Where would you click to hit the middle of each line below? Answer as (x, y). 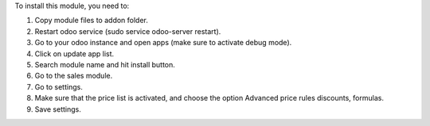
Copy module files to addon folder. (92, 21)
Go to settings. (59, 86)
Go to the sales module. (74, 76)
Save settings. (58, 109)
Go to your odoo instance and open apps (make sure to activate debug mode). (163, 43)
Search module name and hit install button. (105, 64)
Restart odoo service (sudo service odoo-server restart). (128, 31)
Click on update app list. (74, 53)
